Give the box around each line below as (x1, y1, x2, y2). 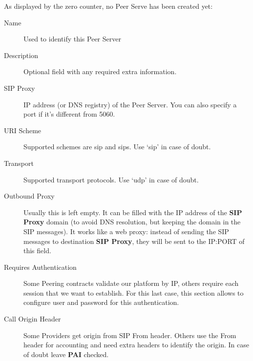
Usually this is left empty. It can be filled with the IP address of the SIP (23, 207, 242, 217)
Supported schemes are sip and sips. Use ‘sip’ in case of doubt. (23, 141, 211, 152)
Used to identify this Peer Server (23, 34, 121, 44)
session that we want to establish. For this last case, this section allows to (23, 287, 244, 298)
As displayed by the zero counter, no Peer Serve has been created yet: (4, 1, 213, 11)
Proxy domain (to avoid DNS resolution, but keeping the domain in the (23, 217, 241, 227)
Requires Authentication (4, 261, 77, 272)
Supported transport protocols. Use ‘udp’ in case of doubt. (23, 174, 199, 184)
